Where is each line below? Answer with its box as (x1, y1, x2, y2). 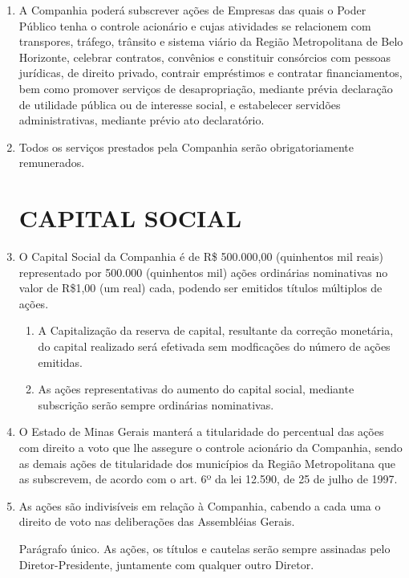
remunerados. (18, 154, 85, 171)
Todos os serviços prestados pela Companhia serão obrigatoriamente (18, 138, 354, 155)
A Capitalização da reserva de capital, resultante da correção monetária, (38, 322, 394, 339)
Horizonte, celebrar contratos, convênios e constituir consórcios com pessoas (18, 48, 391, 65)
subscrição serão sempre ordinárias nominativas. (38, 396, 274, 413)
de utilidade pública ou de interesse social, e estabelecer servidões (18, 96, 341, 112)
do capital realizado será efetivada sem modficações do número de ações (38, 338, 391, 355)
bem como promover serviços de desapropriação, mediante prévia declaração (18, 79, 393, 96)
